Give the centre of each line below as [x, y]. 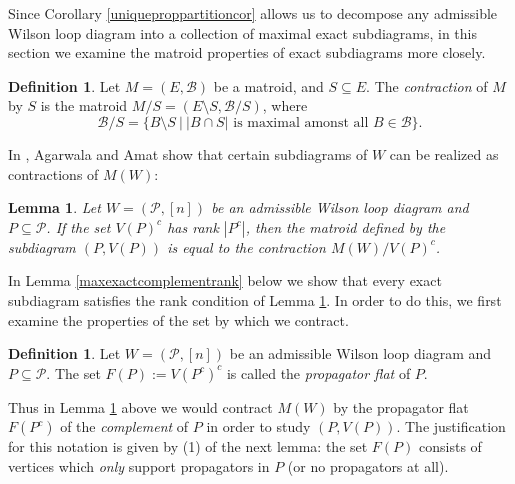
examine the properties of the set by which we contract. [178, 319]
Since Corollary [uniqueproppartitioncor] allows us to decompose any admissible [253, 13]
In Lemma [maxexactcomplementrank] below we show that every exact [225, 280]
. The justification [451, 426]
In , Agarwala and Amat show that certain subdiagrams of [188, 153]
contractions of [53, 173]
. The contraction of [427, 85]
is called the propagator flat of [318, 372]
